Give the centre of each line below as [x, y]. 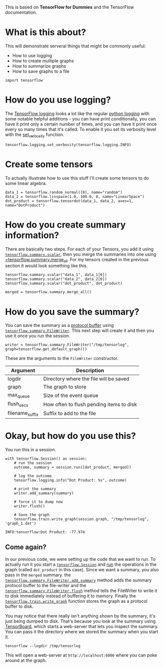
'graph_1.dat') [21, 523]
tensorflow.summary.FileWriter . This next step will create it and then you [80, 331]
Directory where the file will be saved [86, 379]
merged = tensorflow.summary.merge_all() [48, 292]
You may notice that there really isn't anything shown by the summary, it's [80, 616]
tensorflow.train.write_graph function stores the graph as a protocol [76, 601]
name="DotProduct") [25, 205]
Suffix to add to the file [70, 413]
